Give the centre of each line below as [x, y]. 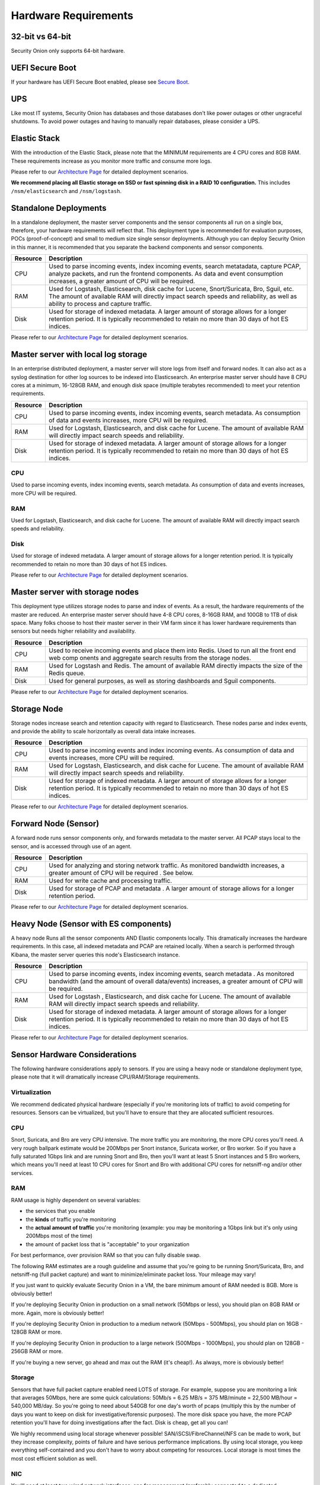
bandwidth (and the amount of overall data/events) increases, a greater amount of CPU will [176, 981]
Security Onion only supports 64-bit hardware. [68, 51]
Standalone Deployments [59, 208]
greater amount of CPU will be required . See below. [121, 873]
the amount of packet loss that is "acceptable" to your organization [108, 1244]
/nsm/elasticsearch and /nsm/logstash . [66, 191]
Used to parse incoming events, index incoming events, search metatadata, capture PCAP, [175, 266]
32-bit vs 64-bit [41, 37]
